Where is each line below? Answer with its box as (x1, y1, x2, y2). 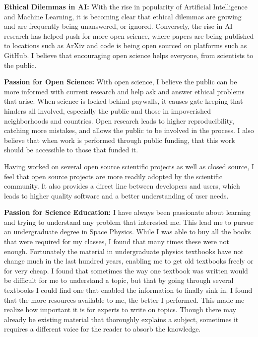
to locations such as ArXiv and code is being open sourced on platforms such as (4, 40, 247, 51)
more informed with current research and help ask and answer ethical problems (4, 86, 245, 96)
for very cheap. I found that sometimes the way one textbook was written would (4, 265, 248, 275)
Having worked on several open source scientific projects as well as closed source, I (4, 161, 254, 171)
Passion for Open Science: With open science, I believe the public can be (4, 76, 237, 87)
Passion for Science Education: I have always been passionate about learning (4, 207, 251, 217)
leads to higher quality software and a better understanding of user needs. (4, 190, 229, 201)
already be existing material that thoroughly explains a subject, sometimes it (4, 314, 239, 324)
